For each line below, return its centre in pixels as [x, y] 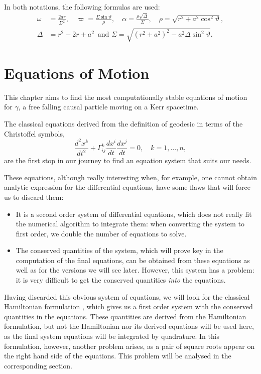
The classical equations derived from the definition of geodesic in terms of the [123, 124]
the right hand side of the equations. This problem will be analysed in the [118, 356]
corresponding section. [38, 365]
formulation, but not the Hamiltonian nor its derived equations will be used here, [129, 326]
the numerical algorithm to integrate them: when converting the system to [130, 224]
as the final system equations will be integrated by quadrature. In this [112, 336]
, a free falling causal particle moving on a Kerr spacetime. [108, 107]
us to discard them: [34, 197]
